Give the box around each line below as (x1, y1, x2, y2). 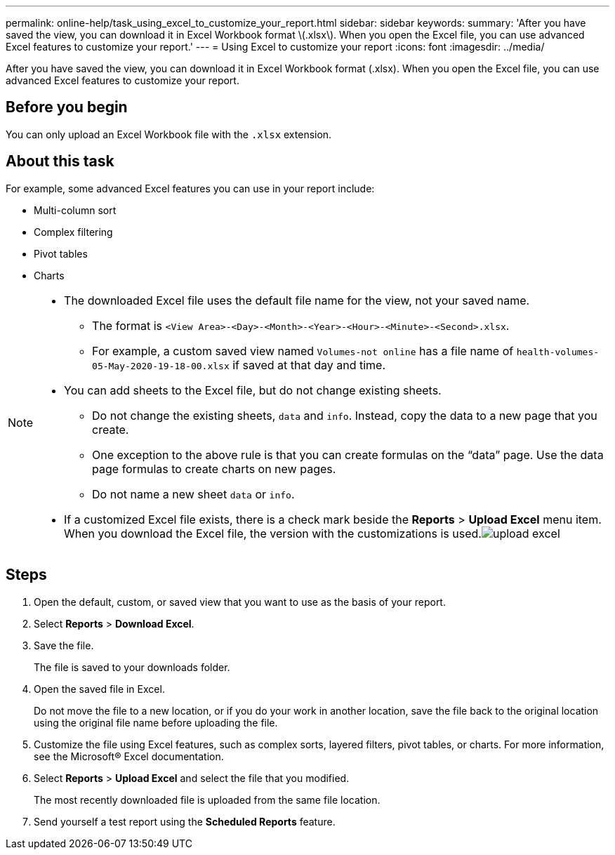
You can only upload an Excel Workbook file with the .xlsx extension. (6, 128, 332, 140)
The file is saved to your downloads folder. (34, 661, 230, 673)
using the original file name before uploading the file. (34, 716, 278, 729)
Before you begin (6, 98, 128, 117)
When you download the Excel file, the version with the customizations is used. (64, 526, 482, 541)
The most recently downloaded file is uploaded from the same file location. (34, 793, 381, 806)
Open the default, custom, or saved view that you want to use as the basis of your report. (34, 595, 446, 608)
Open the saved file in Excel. (34, 682, 165, 695)
